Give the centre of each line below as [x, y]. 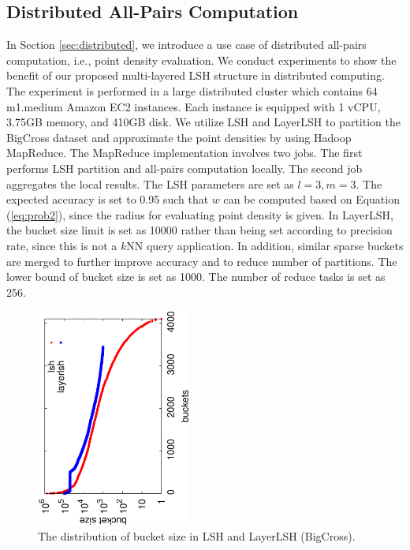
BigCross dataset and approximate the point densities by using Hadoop [179, 137]
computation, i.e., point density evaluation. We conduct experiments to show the [201, 60]
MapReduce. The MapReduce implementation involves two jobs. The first [184, 153]
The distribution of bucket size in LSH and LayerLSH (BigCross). [197, 536]
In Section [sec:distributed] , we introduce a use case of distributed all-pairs [186, 45]
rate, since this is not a [62, 245]
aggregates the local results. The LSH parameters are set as [150, 183]
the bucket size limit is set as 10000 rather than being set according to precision [199, 230]
